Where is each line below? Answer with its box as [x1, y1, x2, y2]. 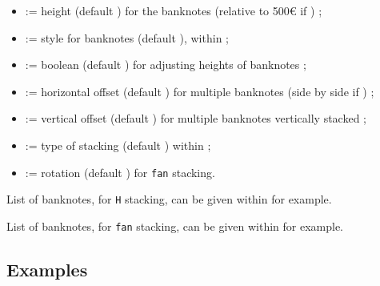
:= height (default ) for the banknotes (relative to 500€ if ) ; [25, 2, 322, 18]
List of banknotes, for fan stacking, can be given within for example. [6, 217, 344, 234]
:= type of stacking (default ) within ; [25, 136, 211, 153]
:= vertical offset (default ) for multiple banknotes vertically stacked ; [25, 110, 366, 127]
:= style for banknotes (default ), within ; [25, 29, 229, 46]
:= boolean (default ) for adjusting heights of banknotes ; [25, 56, 306, 73]
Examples [6, 256, 88, 281]
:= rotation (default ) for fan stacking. [25, 163, 215, 180]
